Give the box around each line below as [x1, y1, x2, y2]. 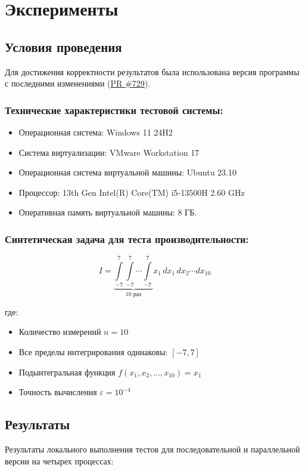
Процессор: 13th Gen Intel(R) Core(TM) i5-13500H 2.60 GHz [18, 186, 245, 198]
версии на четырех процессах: [5, 454, 114, 467]
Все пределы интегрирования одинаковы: [18, 345, 168, 358]
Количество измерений [18, 325, 101, 338]
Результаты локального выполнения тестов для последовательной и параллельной [5, 442, 300, 455]
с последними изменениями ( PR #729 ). [5, 77, 151, 90]
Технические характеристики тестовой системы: [5, 102, 223, 117]
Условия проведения [5, 37, 122, 56]
